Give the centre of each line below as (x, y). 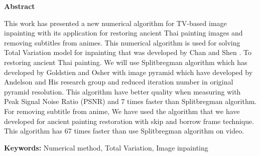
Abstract (20, 6)
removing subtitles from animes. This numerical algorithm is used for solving (122, 42)
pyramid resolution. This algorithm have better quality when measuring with (122, 91)
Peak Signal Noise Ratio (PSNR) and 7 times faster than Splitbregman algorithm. (131, 101)
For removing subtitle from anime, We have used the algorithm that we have (122, 111)
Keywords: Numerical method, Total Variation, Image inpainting (106, 147)
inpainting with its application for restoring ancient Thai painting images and (123, 33)
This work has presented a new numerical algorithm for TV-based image (115, 23)
